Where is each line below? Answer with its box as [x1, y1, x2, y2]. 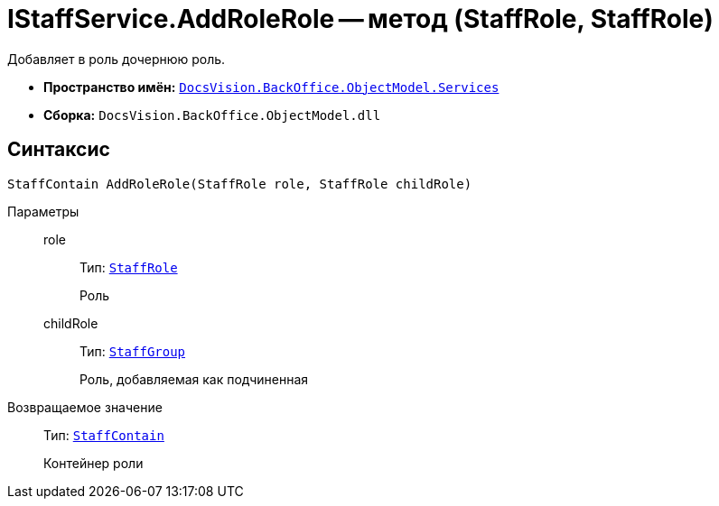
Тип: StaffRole [79, 259, 178, 275]
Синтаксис [7, 138, 110, 161]
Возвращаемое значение [7, 399, 163, 415]
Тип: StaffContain [43, 427, 164, 443]
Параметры [7, 203, 79, 219]
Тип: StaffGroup [79, 343, 186, 359]
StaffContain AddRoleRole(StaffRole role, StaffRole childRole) [7, 176, 472, 191]
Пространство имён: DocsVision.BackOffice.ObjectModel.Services [43, 78, 500, 95]
